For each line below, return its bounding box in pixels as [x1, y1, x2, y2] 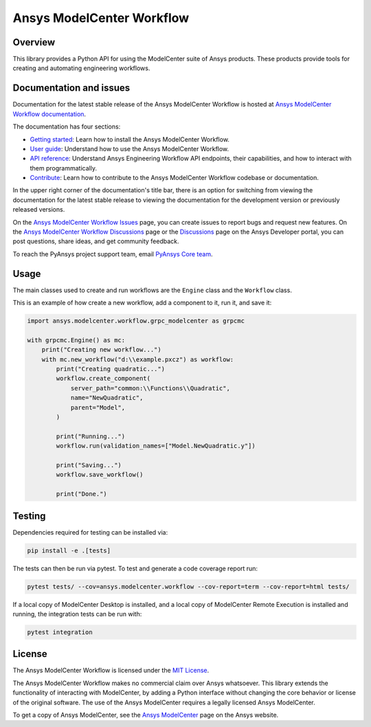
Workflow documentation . [12, 110, 86, 118]
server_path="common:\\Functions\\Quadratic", [70, 384, 230, 392]
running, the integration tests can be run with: [12, 609, 142, 618]
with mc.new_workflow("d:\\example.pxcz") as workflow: [41, 355, 234, 363]
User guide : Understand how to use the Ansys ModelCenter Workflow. [30, 144, 229, 153]
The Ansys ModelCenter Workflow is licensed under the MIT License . [12, 667, 210, 675]
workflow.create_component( [56, 374, 151, 383]
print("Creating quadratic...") [56, 365, 165, 373]
